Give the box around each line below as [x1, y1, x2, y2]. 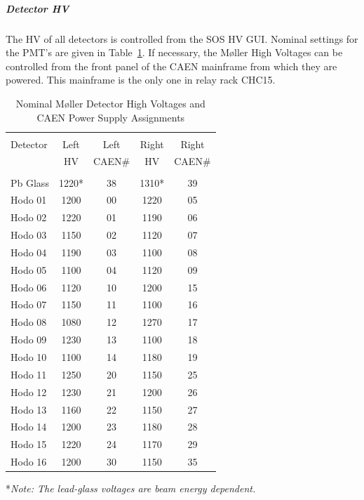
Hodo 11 [11, 367, 47, 381]
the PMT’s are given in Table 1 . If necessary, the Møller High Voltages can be [6, 45, 343, 60]
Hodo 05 [11, 262, 47, 277]
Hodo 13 [11, 402, 47, 416]
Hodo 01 [11, 192, 47, 207]
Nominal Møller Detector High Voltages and [15, 96, 205, 110]
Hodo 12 [11, 384, 47, 399]
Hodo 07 [11, 297, 47, 312]
